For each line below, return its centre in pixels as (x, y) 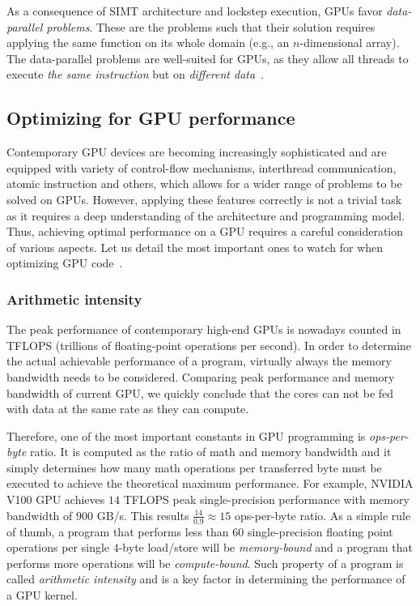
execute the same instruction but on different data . (136, 74)
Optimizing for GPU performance (151, 118)
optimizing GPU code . (65, 263)
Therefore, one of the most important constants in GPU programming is (186, 435)
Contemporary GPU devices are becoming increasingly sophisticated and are (197, 152)
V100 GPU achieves (56, 499)
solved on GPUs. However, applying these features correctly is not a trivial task (204, 199)
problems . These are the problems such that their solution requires (211, 26)
